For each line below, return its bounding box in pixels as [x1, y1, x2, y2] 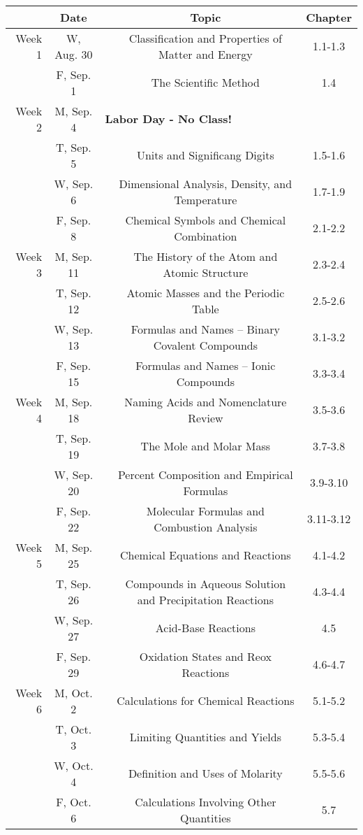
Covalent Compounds [153, 336, 258, 353]
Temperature [174, 191, 237, 208]
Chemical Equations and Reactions [120, 547, 291, 564]
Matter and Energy [158, 45, 253, 62]
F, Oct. [56, 793, 91, 810]
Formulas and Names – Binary [131, 320, 280, 337]
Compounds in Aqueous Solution [125, 575, 286, 592]
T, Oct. [55, 720, 92, 737]
